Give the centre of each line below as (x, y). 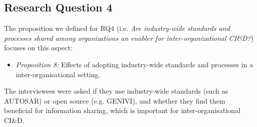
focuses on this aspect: (38, 48)
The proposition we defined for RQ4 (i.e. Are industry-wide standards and (117, 28)
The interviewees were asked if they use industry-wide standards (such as (116, 91)
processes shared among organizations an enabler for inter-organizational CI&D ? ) (129, 38)
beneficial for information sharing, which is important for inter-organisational (122, 110)
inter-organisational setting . (58, 74)
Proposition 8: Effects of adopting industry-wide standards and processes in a (134, 64)
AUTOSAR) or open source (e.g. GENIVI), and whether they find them (115, 100)
